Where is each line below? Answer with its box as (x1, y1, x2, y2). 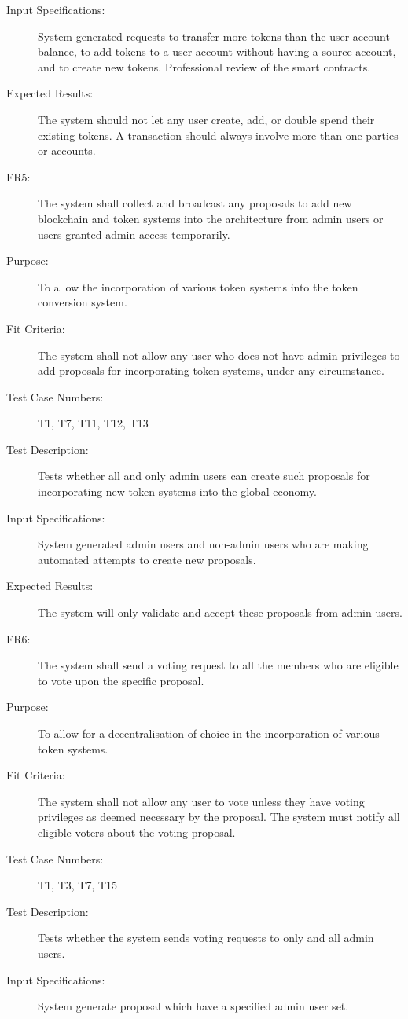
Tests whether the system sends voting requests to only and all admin (38, 929, 374, 946)
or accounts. (38, 142, 96, 159)
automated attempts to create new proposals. (38, 551, 256, 567)
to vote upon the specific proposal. (38, 672, 204, 688)
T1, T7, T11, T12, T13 (38, 415, 149, 431)
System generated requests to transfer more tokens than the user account (38, 27, 390, 44)
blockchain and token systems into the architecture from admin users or (38, 210, 384, 226)
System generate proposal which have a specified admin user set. (38, 998, 349, 1014)
